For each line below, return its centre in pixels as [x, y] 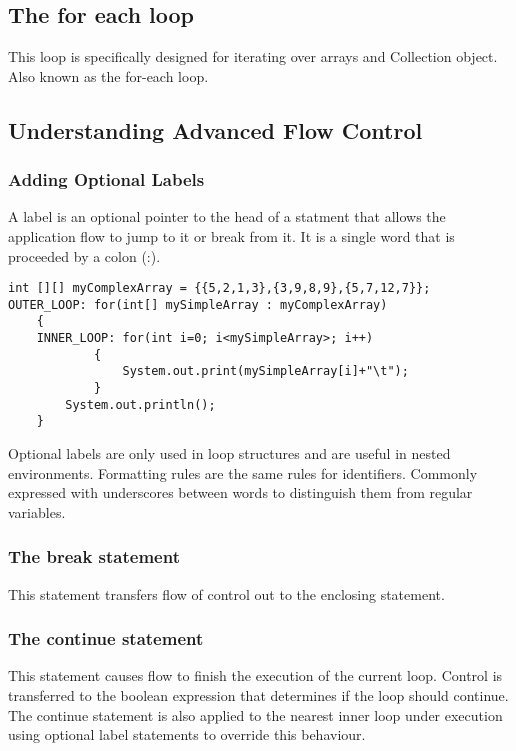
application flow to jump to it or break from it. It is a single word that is [231, 235]
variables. [37, 511]
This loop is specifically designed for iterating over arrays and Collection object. [253, 56]
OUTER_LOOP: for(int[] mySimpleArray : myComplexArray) [198, 304]
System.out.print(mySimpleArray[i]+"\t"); [265, 371]
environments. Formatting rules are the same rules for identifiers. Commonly [243, 472]
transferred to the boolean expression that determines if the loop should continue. [258, 695]
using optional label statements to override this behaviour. [187, 734]
